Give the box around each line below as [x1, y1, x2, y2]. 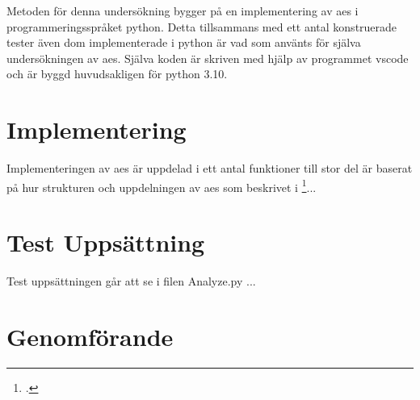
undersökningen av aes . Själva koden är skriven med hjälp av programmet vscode [6, 49, 409, 66]
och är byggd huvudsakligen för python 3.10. [6, 65, 228, 82]
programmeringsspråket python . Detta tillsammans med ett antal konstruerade [6, 18, 397, 35]
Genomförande [6, 319, 174, 352]
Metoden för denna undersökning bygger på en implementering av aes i [6, 2, 359, 19]
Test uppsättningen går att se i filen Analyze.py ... [6, 273, 256, 290]
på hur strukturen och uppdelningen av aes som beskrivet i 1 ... [6, 176, 317, 195]
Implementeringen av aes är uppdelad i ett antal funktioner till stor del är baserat [6, 160, 413, 177]
